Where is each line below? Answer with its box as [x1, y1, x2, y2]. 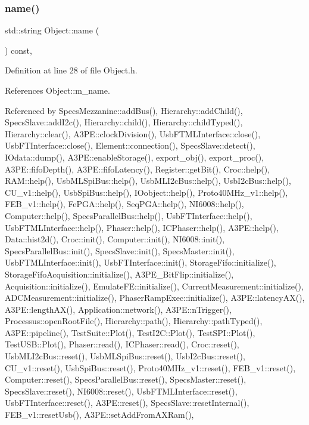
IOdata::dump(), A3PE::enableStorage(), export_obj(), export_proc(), [5, 150, 264, 163]
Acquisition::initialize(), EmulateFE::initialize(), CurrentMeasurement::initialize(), [5, 279, 304, 292]
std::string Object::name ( [5, 24, 99, 36]
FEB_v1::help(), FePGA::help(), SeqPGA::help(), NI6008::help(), [5, 198, 244, 210]
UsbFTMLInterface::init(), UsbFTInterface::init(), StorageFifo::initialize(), [5, 256, 276, 269]
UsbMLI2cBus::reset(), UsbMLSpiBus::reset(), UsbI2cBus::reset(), [5, 350, 245, 362]
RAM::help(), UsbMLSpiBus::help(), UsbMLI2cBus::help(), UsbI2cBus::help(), [5, 174, 291, 187]
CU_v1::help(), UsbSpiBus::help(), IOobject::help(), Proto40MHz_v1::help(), [5, 186, 288, 198]
